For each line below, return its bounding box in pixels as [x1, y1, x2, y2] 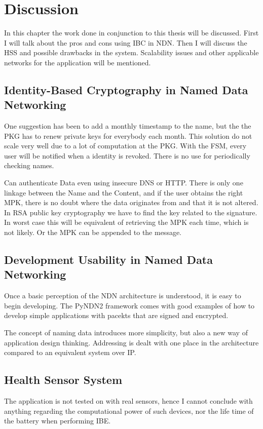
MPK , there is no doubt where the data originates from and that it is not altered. [4, 197, 258, 208]
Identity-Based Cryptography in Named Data [4, 82, 248, 97]
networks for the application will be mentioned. [4, 57, 151, 67]
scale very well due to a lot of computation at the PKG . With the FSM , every [4, 140, 247, 151]
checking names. [4, 160, 54, 171]
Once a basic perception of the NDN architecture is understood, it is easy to [4, 290, 241, 301]
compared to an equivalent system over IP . [4, 347, 136, 358]
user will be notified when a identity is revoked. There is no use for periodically [4, 150, 250, 161]
